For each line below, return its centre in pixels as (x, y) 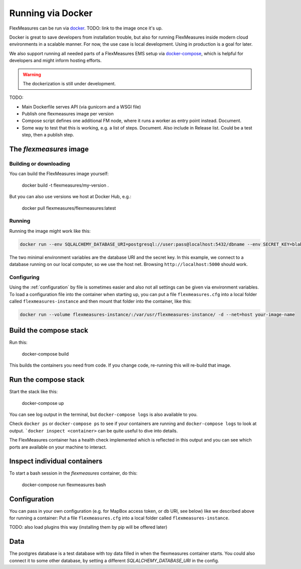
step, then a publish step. (48, 135)
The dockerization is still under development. (69, 83)
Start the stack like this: (33, 392)
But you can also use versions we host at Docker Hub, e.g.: (70, 197)
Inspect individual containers (56, 461)
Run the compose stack (47, 380)
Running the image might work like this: (50, 231)
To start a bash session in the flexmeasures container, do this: (73, 473)
